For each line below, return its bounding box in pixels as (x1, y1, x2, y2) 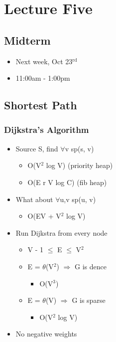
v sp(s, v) (65, 143, 94, 153)
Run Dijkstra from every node (15, 227, 108, 238)
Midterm (4, 32, 51, 48)
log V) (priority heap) (46, 160, 113, 170)
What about (15, 194, 53, 204)
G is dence (75, 261, 107, 271)
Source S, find (15, 143, 58, 153)
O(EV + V (27, 211, 61, 221)
